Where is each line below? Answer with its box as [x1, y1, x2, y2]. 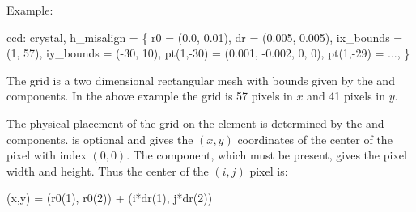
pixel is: [249, 162, 288, 179]
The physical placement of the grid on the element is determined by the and [6, 114, 384, 131]
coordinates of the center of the [237, 130, 393, 147]
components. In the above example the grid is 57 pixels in [6, 87, 293, 104]
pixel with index [6, 146, 87, 163]
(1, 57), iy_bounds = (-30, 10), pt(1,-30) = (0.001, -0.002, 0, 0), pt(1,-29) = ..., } [6, 45, 410, 61]
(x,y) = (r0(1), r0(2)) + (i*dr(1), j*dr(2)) [6, 189, 213, 206]
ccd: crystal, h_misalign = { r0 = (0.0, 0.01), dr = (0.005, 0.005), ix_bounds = [6, 28, 403, 45]
